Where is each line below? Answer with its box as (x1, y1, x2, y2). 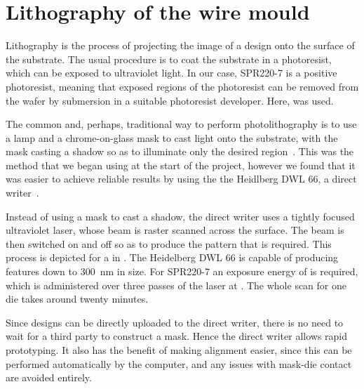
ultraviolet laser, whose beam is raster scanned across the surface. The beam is (6, 223, 344, 237)
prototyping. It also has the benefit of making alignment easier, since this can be (6, 343, 352, 357)
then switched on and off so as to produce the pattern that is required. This (6, 236, 332, 251)
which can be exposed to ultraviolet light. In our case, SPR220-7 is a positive (6, 65, 337, 80)
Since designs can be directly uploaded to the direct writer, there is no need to (6, 315, 344, 329)
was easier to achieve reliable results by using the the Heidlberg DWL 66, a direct (6, 171, 357, 186)
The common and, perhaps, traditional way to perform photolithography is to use (6, 117, 357, 131)
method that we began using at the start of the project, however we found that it (6, 157, 356, 172)
